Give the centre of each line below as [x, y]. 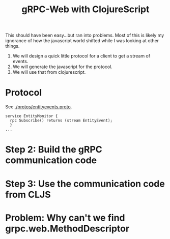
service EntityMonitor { [32, 116]
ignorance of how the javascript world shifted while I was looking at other [82, 41]
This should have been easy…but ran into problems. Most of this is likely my [85, 35]
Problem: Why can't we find [65, 218]
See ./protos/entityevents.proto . [39, 107]
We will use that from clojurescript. [49, 72]
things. [12, 46]
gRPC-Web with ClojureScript [86, 9]
